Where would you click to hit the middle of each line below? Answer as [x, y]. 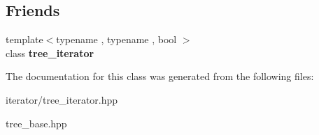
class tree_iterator [50, 53]
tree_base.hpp [36, 123]
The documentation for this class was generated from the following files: [160, 76]
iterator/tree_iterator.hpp [62, 99]
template [24, 39]
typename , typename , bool [116, 39]
